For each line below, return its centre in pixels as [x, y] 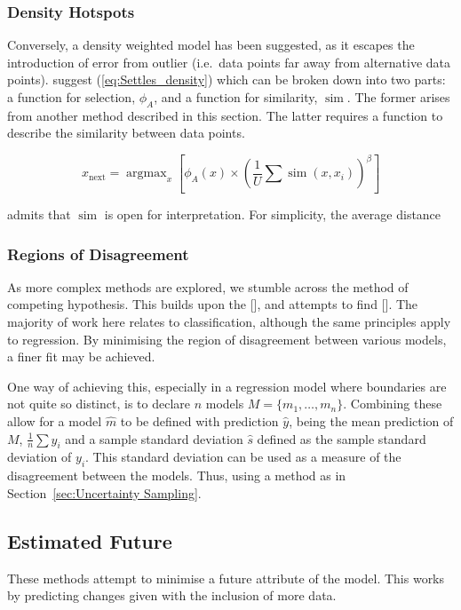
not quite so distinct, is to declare [99, 404]
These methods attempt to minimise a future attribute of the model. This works [226, 578]
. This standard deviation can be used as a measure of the [243, 457]
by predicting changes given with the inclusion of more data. [172, 595]
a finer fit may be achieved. [81, 356]
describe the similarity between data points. [126, 133]
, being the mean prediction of [371, 420]
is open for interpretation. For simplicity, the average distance [273, 214]
